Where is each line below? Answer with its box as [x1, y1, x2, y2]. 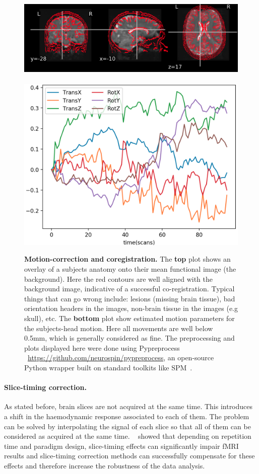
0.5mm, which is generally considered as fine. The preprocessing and [24, 333, 235, 343]
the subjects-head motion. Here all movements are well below [24, 323, 213, 333]
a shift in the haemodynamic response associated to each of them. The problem [4, 411, 249, 421]
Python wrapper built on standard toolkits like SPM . [24, 362, 192, 372]
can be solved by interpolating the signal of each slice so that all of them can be [4, 421, 251, 431]
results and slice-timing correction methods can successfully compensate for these [4, 450, 255, 461]
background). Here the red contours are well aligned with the [24, 273, 213, 284]
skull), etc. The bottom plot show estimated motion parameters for [24, 312, 235, 323]
